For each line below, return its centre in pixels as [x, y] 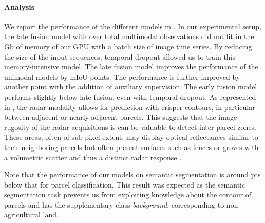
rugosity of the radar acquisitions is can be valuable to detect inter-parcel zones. [130, 127]
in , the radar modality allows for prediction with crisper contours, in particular [130, 107]
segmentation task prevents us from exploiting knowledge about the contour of [128, 194]
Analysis [20, 6]
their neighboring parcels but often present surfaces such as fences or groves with [131, 147]
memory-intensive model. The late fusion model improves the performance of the [131, 67]
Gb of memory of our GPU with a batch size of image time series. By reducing [128, 46]
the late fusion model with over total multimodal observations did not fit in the [129, 36]
